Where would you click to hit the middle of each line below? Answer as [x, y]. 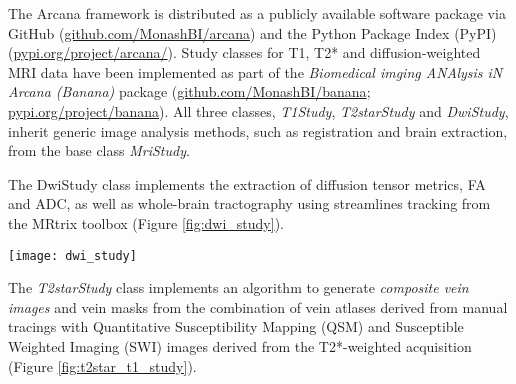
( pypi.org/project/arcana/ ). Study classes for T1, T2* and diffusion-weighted [244, 52]
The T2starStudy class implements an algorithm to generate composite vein [238, 287]
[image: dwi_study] [72, 255]
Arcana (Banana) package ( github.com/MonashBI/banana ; [189, 91]
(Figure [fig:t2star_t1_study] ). [102, 365]
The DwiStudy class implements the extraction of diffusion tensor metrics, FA [247, 183]
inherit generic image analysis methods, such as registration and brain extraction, [258, 130]
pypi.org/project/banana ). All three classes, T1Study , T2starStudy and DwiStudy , [258, 110]
